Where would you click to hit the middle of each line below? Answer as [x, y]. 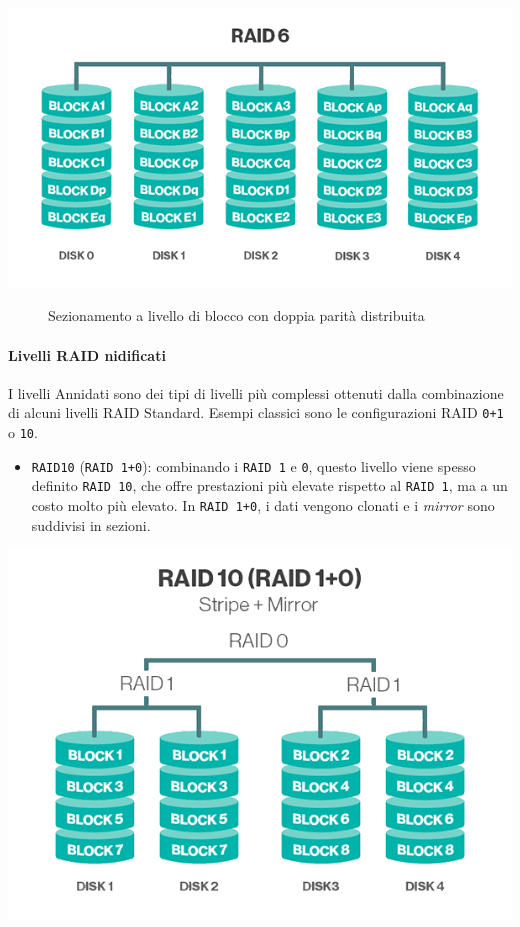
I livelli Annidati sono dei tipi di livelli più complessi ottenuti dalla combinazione [256, 392]
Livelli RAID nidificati [87, 354]
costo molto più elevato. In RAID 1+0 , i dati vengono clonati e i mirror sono [263, 504]
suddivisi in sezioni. [91, 524]
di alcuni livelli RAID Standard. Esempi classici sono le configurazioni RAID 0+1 [256, 412]
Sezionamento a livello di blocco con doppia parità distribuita [236, 315]
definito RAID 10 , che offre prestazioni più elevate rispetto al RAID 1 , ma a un [269, 485]
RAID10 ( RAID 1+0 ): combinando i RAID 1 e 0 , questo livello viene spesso [253, 465]
